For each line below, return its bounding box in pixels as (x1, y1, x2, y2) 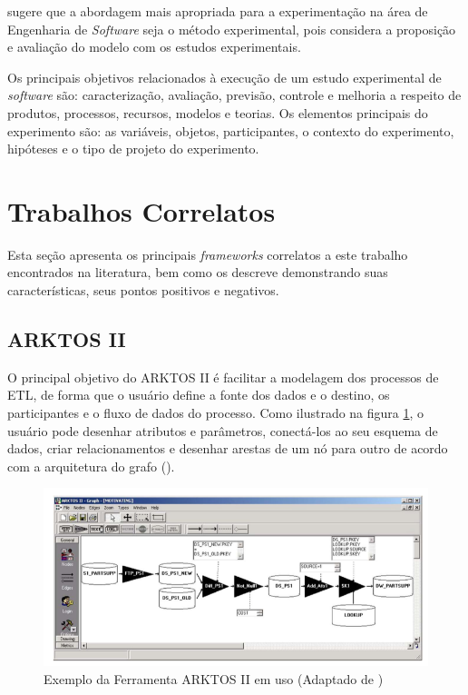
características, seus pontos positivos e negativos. (7, 281, 279, 300)
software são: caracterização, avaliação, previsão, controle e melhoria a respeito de (7, 85, 462, 104)
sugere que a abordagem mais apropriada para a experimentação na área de (7, 2, 428, 20)
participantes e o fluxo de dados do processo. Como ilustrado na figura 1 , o (7, 403, 424, 422)
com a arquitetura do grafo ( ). (7, 456, 175, 475)
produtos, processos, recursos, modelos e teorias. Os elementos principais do (7, 103, 428, 122)
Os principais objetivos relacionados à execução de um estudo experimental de (7, 67, 442, 86)
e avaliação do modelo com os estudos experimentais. (7, 37, 301, 56)
